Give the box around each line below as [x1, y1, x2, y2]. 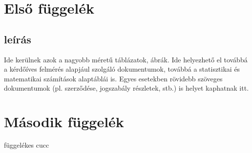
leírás [4, 31, 31, 46]
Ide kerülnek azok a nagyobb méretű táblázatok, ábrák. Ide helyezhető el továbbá [4, 54, 248, 64]
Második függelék [4, 112, 124, 132]
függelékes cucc [4, 140, 49, 150]
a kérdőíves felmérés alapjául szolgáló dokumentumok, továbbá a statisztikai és [4, 64, 240, 74]
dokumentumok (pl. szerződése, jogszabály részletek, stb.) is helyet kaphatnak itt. [4, 83, 249, 93]
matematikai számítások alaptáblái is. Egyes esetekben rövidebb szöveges [4, 73, 223, 83]
